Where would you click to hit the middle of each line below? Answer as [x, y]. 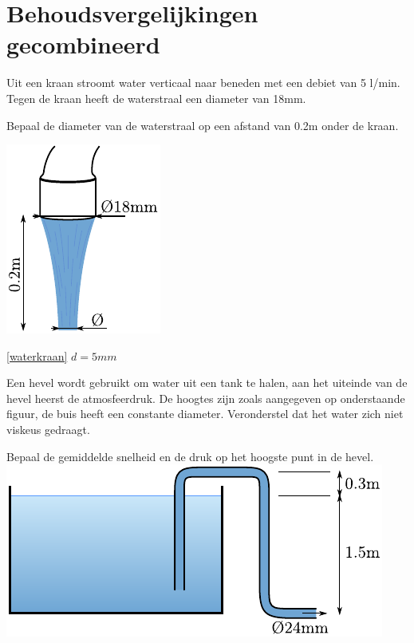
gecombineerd [83, 44]
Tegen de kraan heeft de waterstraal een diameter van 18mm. [156, 98]
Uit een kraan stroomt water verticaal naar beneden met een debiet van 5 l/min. [203, 83]
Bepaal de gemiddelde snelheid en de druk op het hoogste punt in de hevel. [190, 456]
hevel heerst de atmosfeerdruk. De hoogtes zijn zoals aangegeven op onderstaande [206, 398]
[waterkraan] [37, 355]
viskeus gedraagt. [48, 430]
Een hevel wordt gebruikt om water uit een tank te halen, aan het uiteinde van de [207, 383]
